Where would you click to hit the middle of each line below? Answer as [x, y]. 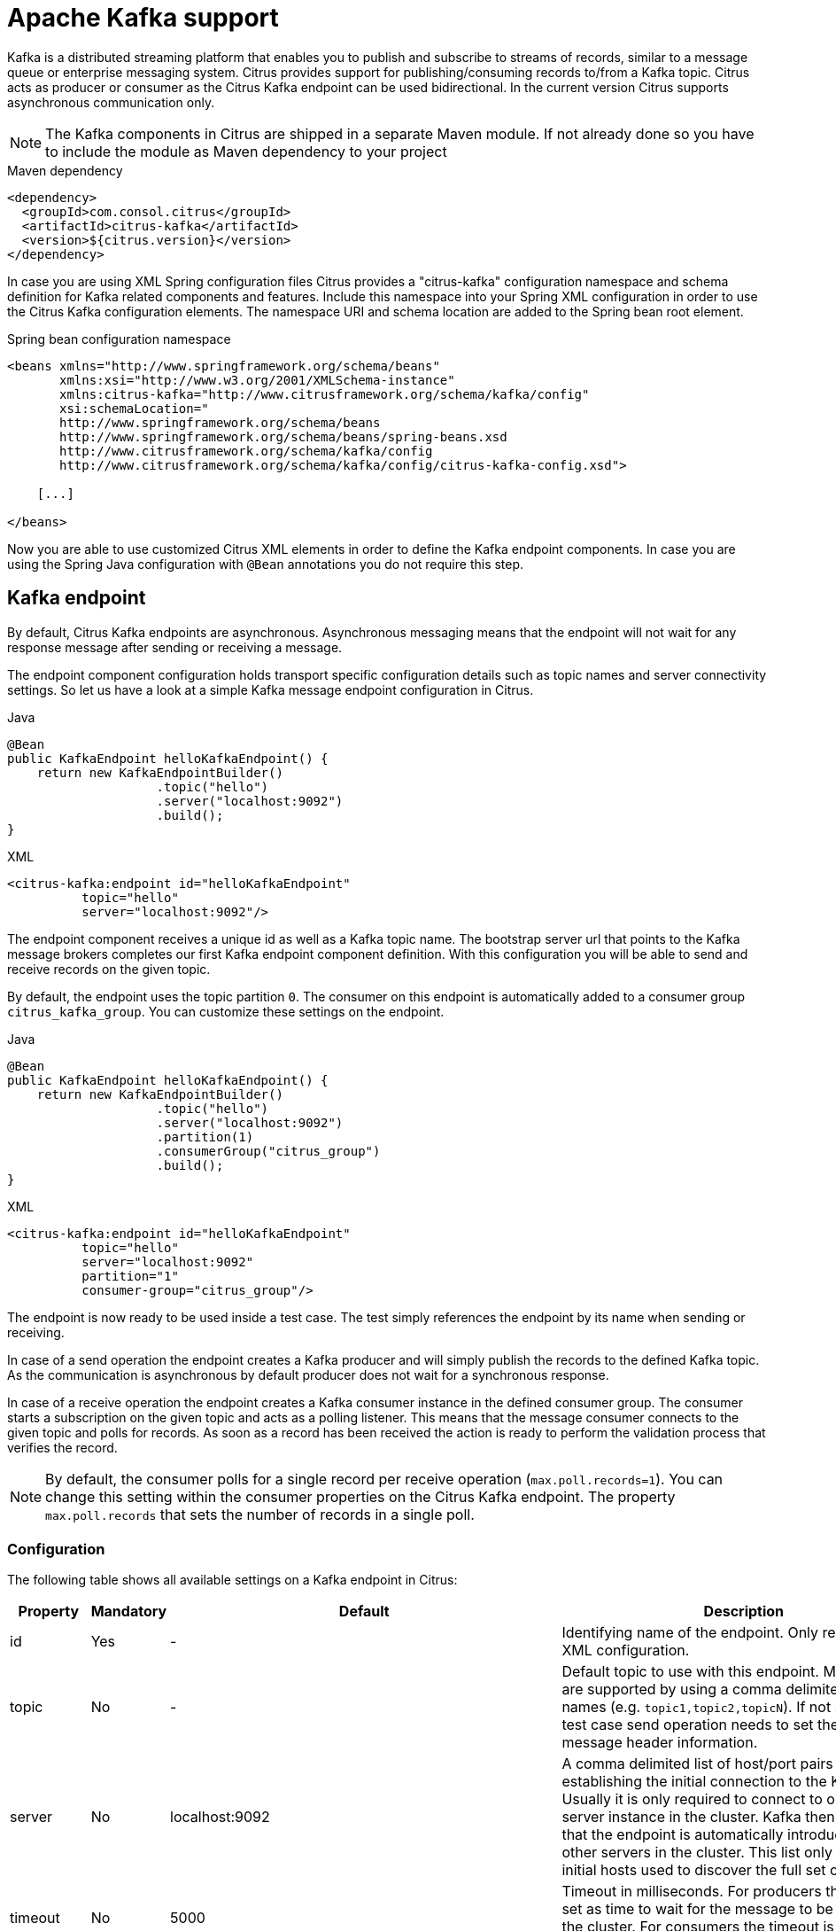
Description [744, 1612]
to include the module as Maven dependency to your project [246, 151]
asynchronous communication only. [111, 102]
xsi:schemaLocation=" [134, 408]
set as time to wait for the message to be [697, 1909]
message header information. [660, 1743]
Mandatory [129, 1612]
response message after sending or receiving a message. [175, 647]
